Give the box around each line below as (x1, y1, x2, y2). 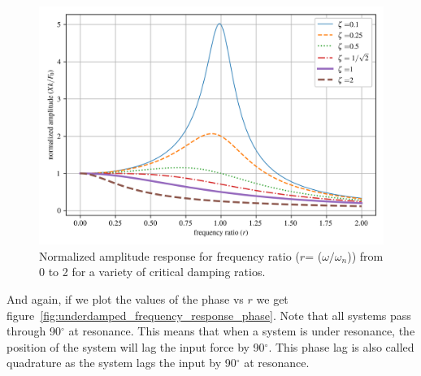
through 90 (7, 322, 61, 339)
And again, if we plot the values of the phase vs (7, 290, 244, 307)
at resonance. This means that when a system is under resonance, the (68, 322, 415, 339)
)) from (347, 247, 384, 264)
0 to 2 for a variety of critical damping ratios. (39, 263, 266, 280)
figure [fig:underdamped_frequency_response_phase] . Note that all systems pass (7, 306, 411, 323)
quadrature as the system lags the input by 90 (7, 354, 237, 371)
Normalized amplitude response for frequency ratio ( (39, 247, 300, 264)
